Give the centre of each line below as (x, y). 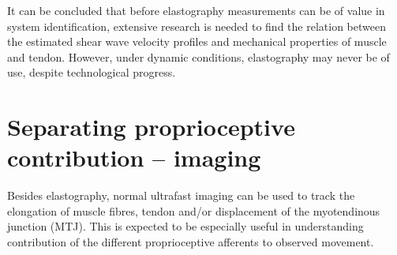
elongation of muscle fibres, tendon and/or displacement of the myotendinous (194, 210)
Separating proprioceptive (151, 127)
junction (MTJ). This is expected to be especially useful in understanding (185, 226)
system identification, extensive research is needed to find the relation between (197, 26)
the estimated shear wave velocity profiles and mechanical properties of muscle (197, 41)
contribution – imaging (134, 157)
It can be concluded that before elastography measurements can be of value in (196, 10)
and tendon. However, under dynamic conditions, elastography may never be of (198, 56)
